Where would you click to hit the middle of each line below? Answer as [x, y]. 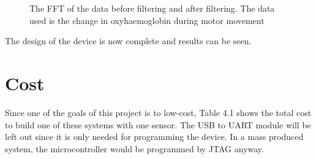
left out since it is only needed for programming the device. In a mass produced [154, 137]
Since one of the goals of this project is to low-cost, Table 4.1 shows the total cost [158, 112]
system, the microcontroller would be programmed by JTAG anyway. [134, 148]
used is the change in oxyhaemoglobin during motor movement [147, 20]
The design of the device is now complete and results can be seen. [128, 41]
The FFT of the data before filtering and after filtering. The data [152, 8]
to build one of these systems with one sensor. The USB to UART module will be [158, 124]
